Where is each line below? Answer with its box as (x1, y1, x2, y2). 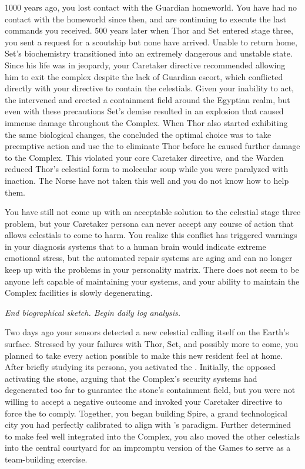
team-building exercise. (5, 453, 88, 465)
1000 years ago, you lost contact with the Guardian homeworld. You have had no (5, 1, 297, 13)
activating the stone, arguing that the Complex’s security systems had (5, 372, 257, 384)
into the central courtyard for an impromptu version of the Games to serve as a (5, 441, 291, 454)
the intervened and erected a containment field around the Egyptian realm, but (5, 93, 290, 105)
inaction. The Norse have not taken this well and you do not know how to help (5, 174, 289, 186)
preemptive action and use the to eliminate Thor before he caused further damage (5, 140, 300, 152)
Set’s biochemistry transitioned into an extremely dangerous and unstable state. (5, 47, 293, 60)
